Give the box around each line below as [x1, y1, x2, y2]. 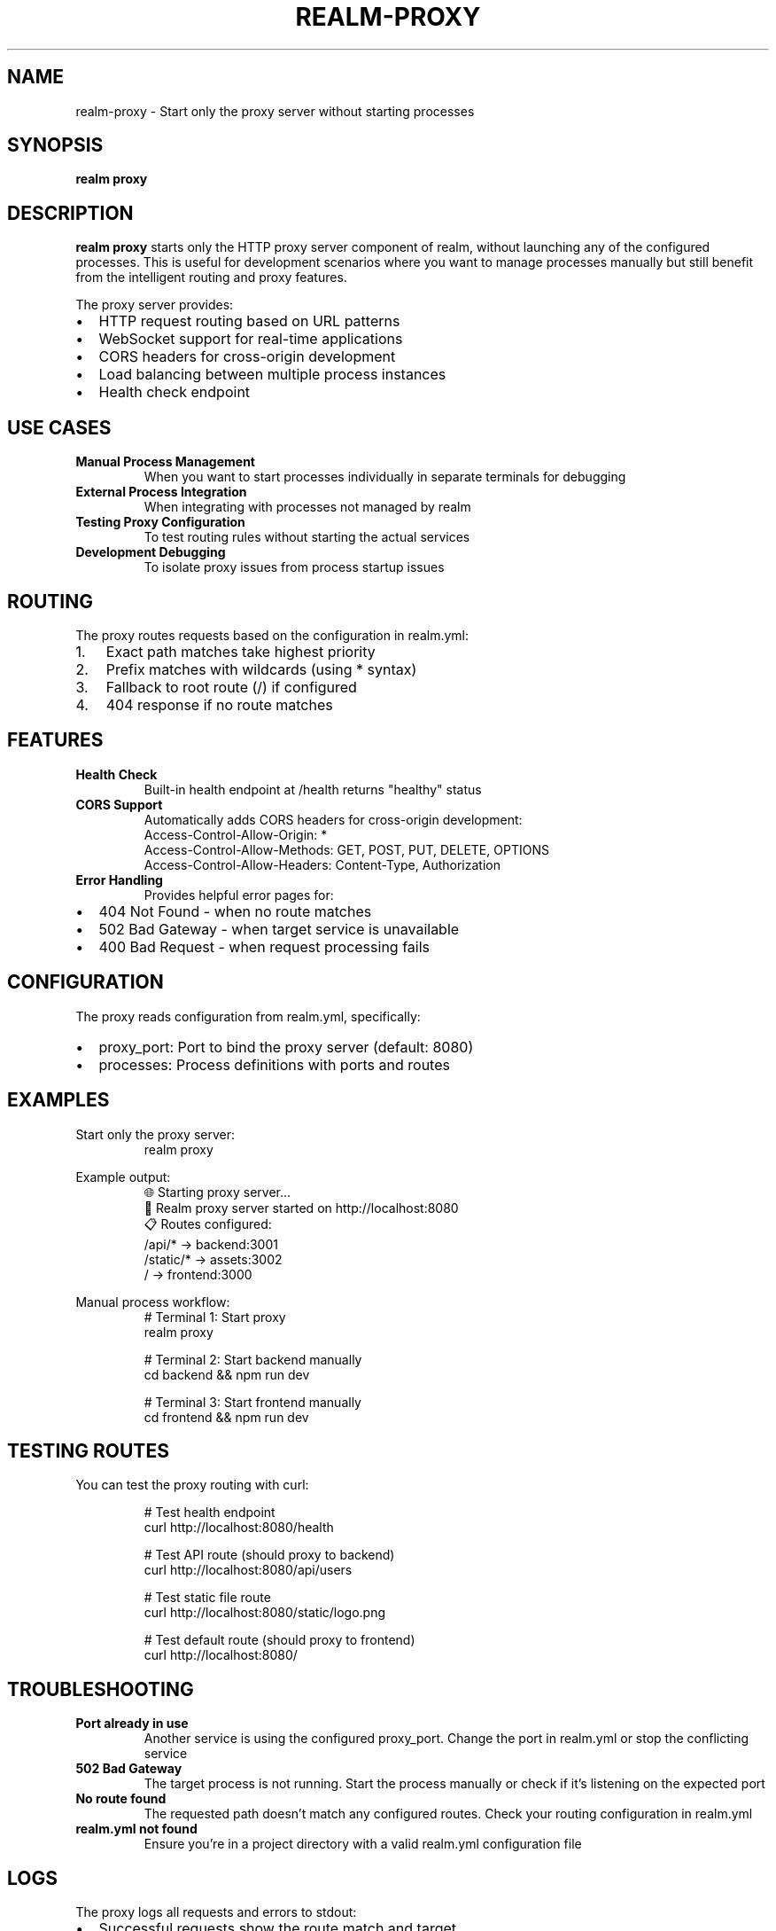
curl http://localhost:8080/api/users [144, 1562, 353, 1578]
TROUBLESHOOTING [7, 1677, 194, 1700]
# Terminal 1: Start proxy [144, 1309, 286, 1325]
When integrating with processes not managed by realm [144, 499, 471, 515]
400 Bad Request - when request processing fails [98, 937, 430, 956]
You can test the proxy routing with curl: [75, 1477, 309, 1493]
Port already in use [75, 1716, 189, 1732]
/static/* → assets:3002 [144, 1251, 283, 1267]
